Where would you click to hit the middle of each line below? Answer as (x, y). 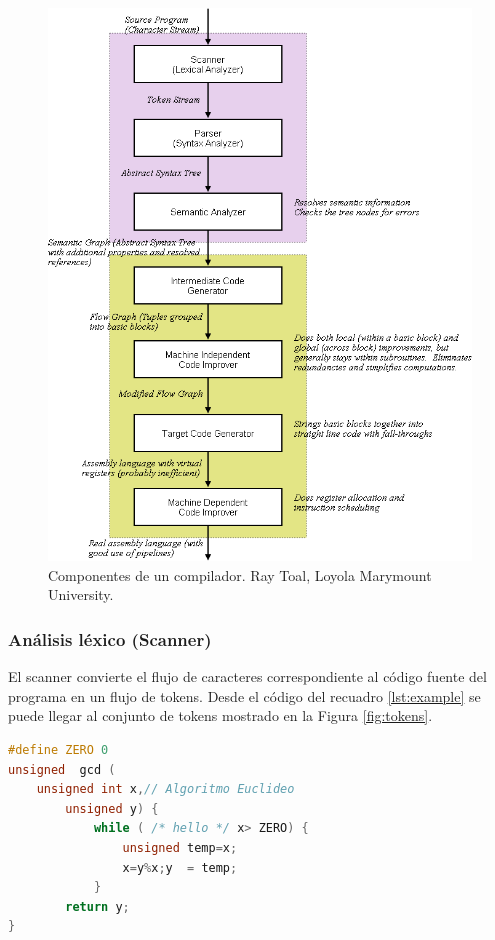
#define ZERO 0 (58, 750)
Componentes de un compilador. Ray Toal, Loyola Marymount (240, 574)
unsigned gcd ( (62, 769)
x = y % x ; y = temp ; (180, 867)
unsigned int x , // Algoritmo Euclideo (165, 789)
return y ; (97, 906)
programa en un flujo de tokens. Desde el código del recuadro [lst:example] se (244, 695)
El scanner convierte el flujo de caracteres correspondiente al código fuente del (247, 676)
